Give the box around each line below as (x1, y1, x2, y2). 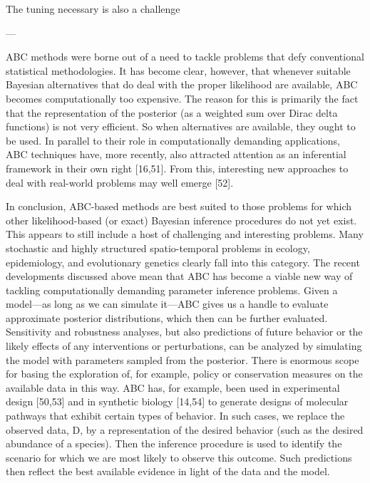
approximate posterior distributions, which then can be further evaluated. (6, 310, 328, 325)
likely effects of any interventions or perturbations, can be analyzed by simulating (6, 338, 362, 353)
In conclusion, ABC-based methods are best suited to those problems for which (6, 199, 351, 214)
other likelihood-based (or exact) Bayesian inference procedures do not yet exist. (6, 212, 357, 227)
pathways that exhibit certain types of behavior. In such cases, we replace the (6, 408, 345, 423)
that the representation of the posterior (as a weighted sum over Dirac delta (6, 105, 338, 120)
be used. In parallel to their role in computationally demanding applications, (6, 133, 340, 147)
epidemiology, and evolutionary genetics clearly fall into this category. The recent (6, 254, 360, 269)
